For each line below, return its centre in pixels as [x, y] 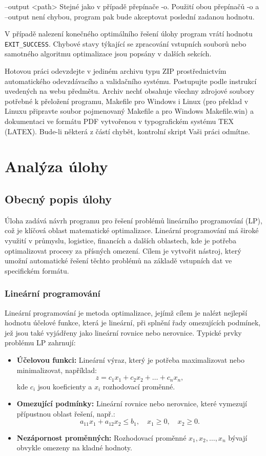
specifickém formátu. [37, 270]
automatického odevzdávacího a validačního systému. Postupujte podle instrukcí [131, 81]
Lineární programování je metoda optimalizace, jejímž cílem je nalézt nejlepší [126, 312]
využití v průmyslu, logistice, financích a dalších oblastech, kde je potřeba [120, 240]
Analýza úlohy [56, 166]
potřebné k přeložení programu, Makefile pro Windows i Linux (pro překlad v [127, 101]
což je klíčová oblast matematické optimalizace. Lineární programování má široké [132, 230]
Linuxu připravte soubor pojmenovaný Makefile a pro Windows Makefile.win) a [129, 111]
